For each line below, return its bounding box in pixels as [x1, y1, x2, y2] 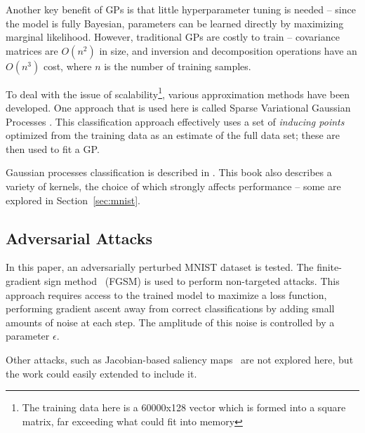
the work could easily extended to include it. [6, 366, 197, 380]
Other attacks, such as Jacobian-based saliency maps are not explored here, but [6, 352, 354, 366]
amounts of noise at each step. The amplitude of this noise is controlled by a [6, 314, 335, 329]
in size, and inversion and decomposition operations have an [99, 43, 357, 58]
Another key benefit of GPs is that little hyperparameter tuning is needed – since [6, 2, 356, 16]
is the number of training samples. [104, 58, 251, 73]
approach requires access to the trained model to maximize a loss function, [6, 287, 327, 302]
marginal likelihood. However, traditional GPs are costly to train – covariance [6, 29, 340, 44]
